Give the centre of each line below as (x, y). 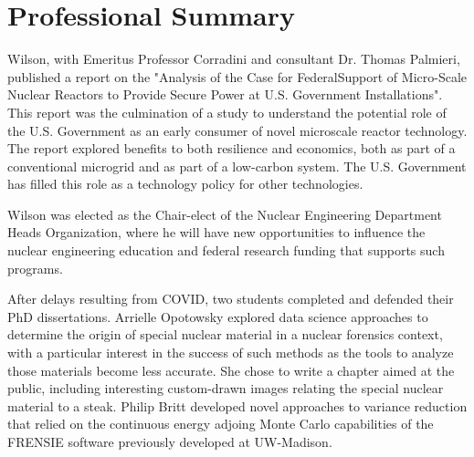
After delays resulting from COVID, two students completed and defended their (231, 299)
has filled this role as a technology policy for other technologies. (185, 184)
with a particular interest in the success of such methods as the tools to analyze (231, 353)
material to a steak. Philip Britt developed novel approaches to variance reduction (237, 405)
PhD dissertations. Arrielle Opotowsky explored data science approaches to (218, 316)
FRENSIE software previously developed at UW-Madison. (170, 441)
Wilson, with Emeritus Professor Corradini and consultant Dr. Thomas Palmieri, (234, 59)
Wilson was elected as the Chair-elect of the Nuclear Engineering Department (225, 214)
